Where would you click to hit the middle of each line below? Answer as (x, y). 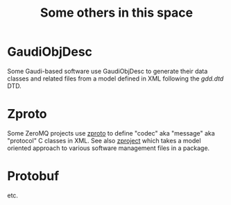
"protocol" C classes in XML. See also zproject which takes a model (104, 140)
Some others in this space (116, 13)
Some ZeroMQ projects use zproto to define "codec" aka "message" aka (111, 133)
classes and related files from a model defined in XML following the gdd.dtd (115, 79)
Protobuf (33, 176)
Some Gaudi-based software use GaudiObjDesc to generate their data (108, 71)
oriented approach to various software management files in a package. (109, 148)
